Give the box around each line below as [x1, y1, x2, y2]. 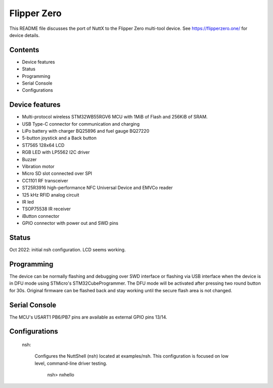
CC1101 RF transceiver [22, 177, 68, 183]
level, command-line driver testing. [34, 360, 107, 366]
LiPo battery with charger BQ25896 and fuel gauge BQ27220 [22, 128, 150, 134]
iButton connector [22, 213, 60, 219]
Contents [9, 46, 39, 54]
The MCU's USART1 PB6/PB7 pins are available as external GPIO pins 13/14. [9, 314, 167, 320]
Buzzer [22, 156, 37, 162]
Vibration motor [22, 164, 55, 170]
